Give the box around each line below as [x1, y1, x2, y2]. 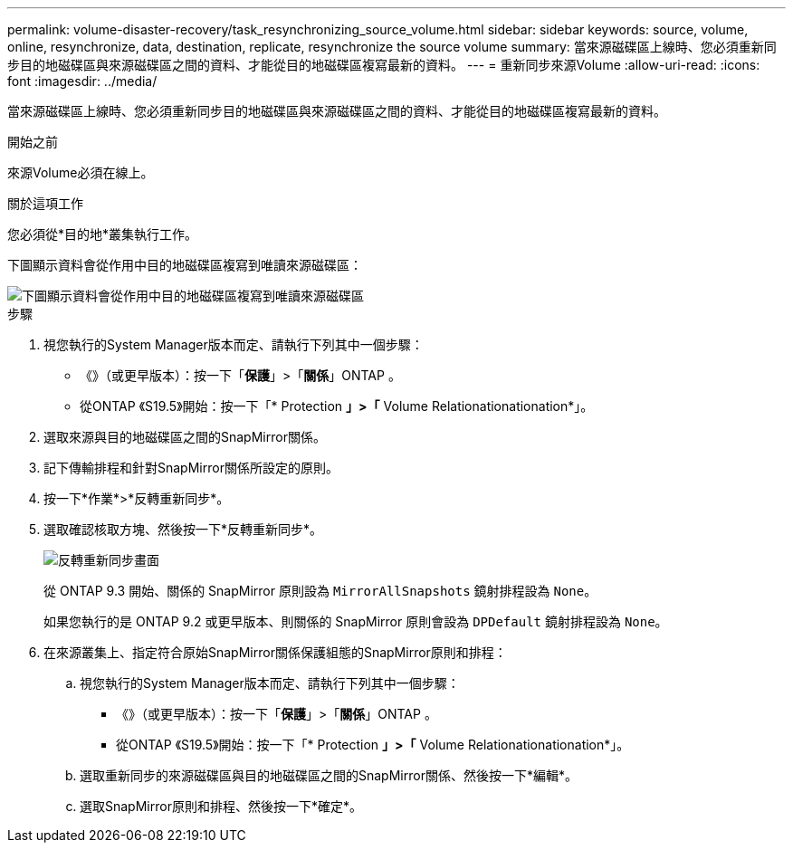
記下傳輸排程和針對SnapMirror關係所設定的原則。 [43, 460, 339, 475]
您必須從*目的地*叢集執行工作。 [7, 226, 198, 242]
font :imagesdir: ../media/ [7, 73, 158, 89]
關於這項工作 [7, 196, 83, 211]
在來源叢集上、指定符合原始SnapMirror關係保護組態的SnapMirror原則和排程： [43, 645, 507, 660]
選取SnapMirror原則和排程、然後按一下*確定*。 [80, 798, 362, 814]
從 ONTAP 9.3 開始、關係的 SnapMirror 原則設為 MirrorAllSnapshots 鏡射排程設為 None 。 [43, 583, 597, 598]
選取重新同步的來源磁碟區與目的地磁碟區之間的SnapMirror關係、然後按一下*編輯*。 [80, 768, 578, 783]
